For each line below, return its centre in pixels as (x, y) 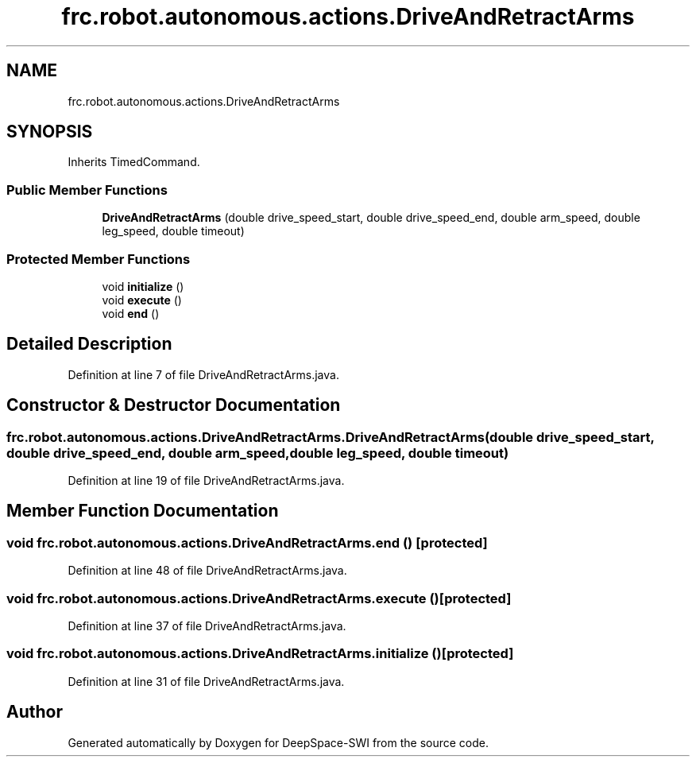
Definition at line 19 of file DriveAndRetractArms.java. (206, 480)
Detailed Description (89, 344)
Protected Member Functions (99, 259)
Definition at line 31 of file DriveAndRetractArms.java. (206, 681)
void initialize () (143, 286)
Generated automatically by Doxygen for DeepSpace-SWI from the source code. (278, 742)
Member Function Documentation (143, 511)
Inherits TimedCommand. (134, 162)
